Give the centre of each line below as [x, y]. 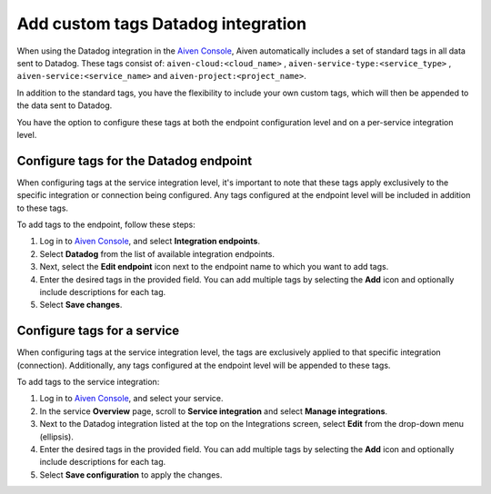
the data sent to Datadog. [65, 105]
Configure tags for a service [98, 331]
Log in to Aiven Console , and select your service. [131, 399]
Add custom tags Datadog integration [162, 24]
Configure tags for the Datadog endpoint [135, 160]
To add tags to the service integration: [88, 382]
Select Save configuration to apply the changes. [131, 474]
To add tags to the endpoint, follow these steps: [106, 224]
